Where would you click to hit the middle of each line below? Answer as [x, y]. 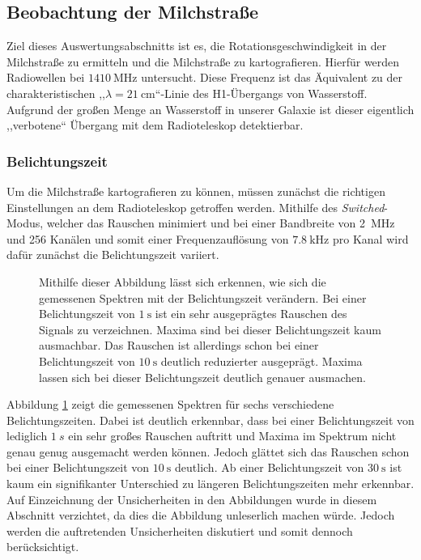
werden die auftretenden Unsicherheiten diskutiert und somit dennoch [180, 530]
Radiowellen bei [46, 77]
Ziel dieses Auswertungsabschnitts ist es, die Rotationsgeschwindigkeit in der [197, 46]
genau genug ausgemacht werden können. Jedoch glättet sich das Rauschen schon [208, 451]
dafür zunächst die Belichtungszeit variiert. [113, 255]
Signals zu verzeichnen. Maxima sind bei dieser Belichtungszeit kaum [210, 329]
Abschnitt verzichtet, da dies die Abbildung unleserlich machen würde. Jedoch [201, 515]
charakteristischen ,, [56, 93]
